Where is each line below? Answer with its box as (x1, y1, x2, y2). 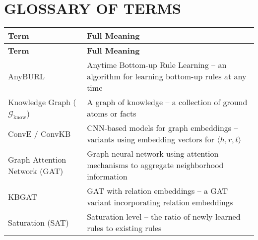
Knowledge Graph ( (8, 96, 76, 108)
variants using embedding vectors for (87, 133, 214, 145)
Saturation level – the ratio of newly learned (87, 211, 241, 223)
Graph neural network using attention (87, 148, 219, 160)
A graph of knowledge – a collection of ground (87, 96, 248, 108)
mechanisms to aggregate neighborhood (87, 159, 224, 171)
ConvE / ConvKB (8, 127, 71, 139)
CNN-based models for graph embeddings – (87, 122, 238, 134)
